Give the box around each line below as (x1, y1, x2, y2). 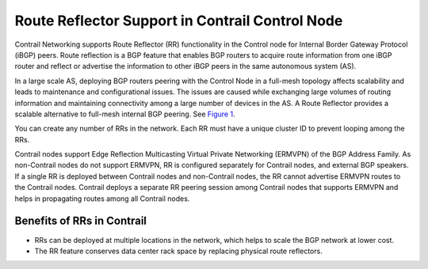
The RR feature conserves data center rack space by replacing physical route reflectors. (34, 246, 323, 256)
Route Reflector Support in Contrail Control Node (14, 12, 343, 29)
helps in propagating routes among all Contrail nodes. (14, 194, 190, 203)
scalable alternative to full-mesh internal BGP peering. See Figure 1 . (14, 109, 235, 119)
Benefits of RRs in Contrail (14, 214, 147, 228)
